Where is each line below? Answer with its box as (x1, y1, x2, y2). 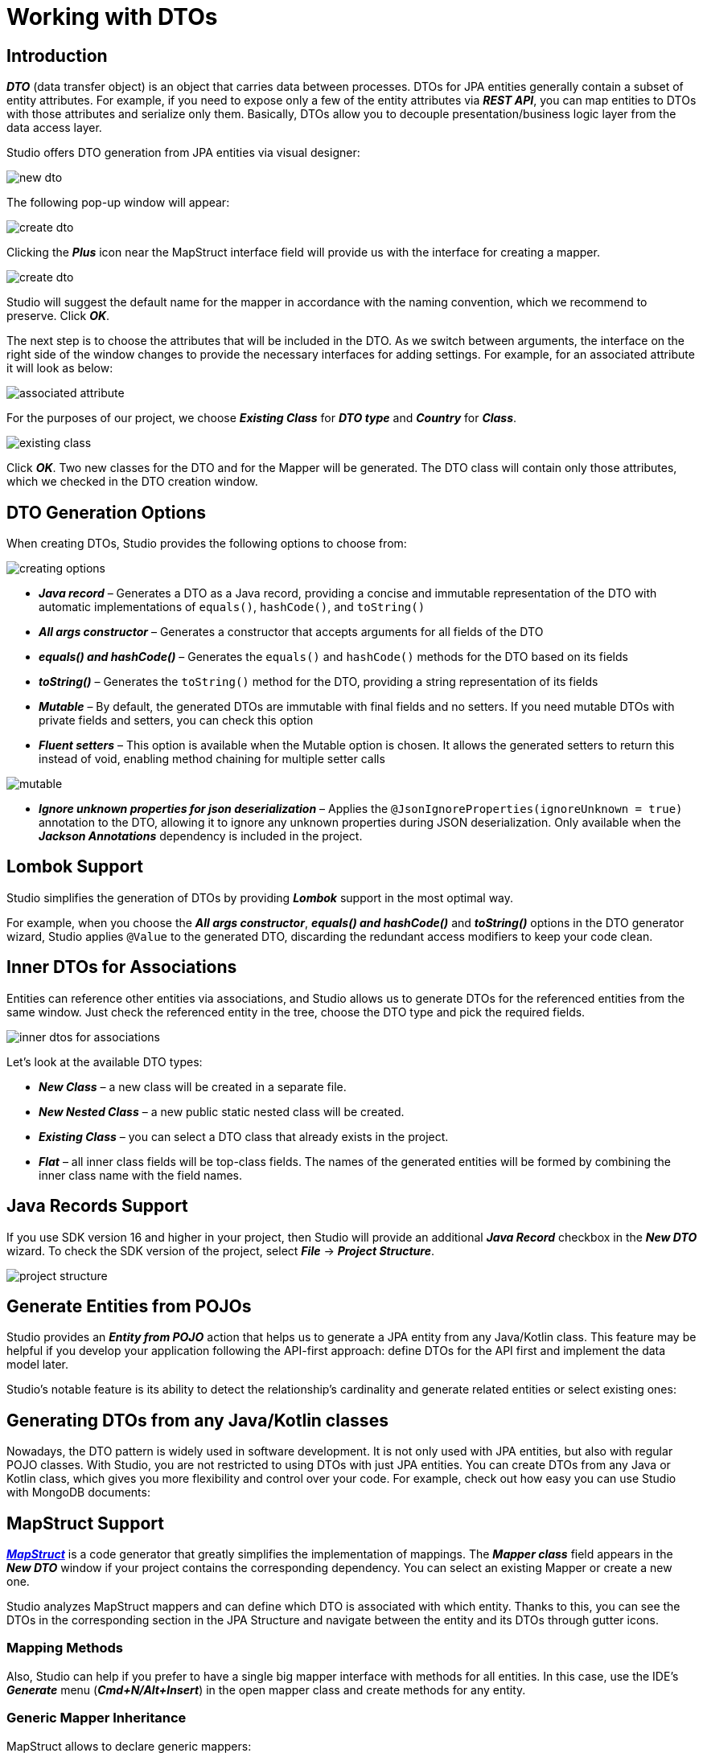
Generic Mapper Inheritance (6, 1710, 187, 1726)
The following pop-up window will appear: (6, 195, 230, 210)
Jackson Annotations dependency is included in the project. (39, 829, 363, 844)
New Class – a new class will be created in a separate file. (39, 1079, 347, 1094)
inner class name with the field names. (39, 1168, 242, 1182)
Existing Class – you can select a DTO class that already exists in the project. (39, 1129, 449, 1143)
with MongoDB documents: (6, 1485, 150, 1500)
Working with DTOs (6, 3, 218, 31)
